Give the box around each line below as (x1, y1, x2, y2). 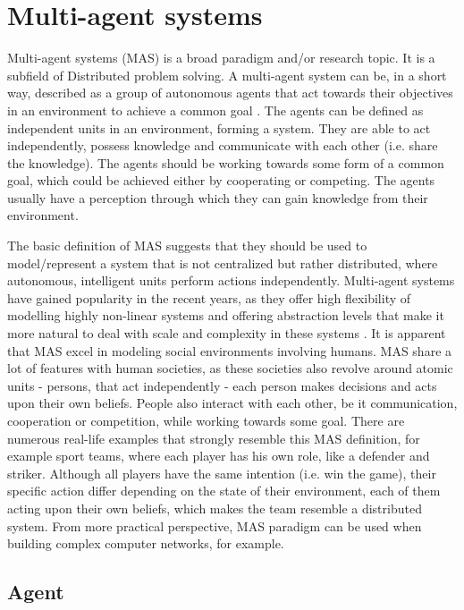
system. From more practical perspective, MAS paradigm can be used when (7, 516, 422, 535)
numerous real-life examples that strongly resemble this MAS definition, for (7, 428, 420, 447)
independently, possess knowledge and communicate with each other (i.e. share (7, 136, 438, 155)
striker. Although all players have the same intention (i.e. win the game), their (7, 463, 436, 482)
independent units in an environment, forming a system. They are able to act (7, 118, 431, 137)
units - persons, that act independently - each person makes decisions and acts (7, 376, 437, 394)
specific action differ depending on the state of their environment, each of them (7, 481, 441, 500)
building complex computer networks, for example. (7, 534, 284, 553)
